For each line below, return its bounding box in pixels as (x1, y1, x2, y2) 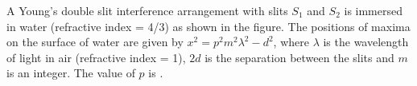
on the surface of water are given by (6, 33, 184, 50)
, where (273, 33, 309, 50)
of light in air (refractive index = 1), (6, 49, 186, 65)
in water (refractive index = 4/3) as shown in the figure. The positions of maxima (6, 18, 411, 34)
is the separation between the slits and (204, 49, 394, 65)
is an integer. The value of (6, 64, 135, 81)
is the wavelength (323, 33, 409, 50)
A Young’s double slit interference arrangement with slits (6, 2, 288, 18)
